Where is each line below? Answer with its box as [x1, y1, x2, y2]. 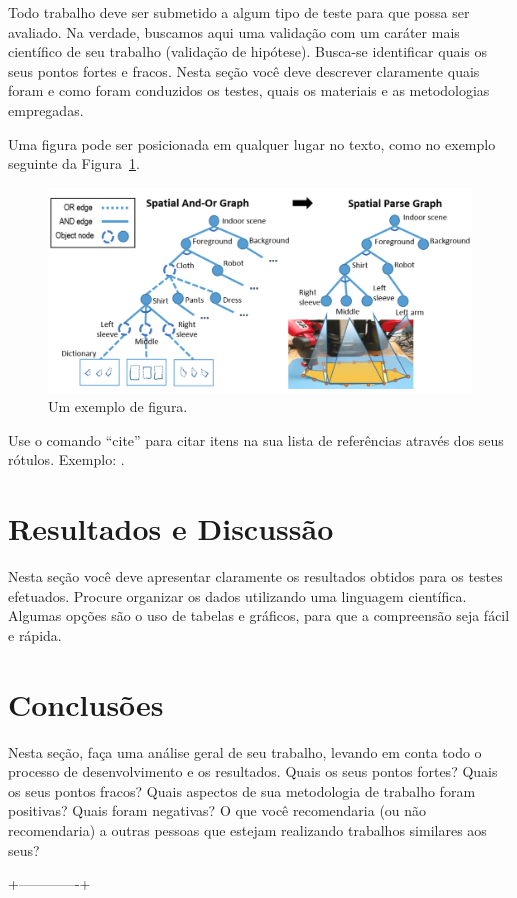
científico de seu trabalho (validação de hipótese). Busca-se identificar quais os [8, 41, 488, 62]
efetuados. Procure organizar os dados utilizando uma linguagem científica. [8, 585, 467, 606]
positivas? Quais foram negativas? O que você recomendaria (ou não [8, 800, 427, 821]
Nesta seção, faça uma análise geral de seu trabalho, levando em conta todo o [8, 741, 482, 762]
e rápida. [8, 624, 62, 645]
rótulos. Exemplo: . [8, 449, 125, 470]
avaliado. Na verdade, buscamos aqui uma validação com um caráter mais [8, 21, 460, 42]
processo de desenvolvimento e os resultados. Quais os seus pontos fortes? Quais [8, 761, 498, 782]
